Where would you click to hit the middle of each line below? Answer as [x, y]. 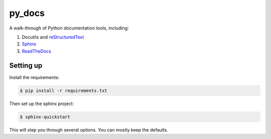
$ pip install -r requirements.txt [63, 90]
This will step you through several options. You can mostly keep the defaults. [89, 129]
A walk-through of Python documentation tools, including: [69, 28]
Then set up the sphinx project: [42, 103]
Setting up [26, 65]
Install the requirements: [34, 77]
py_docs [27, 13]
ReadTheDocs [36, 51]
